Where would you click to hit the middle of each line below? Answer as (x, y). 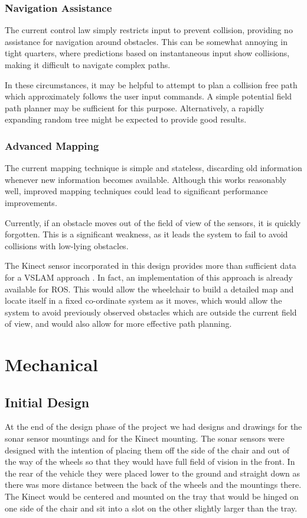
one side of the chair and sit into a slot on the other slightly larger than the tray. (151, 508)
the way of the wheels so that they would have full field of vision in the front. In (150, 461)
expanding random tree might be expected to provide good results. (126, 119)
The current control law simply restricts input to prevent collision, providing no (149, 30)
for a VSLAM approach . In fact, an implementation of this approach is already (149, 277)
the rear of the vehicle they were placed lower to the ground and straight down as (153, 473)
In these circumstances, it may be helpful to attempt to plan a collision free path (151, 84)
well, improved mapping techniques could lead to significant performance (136, 191)
